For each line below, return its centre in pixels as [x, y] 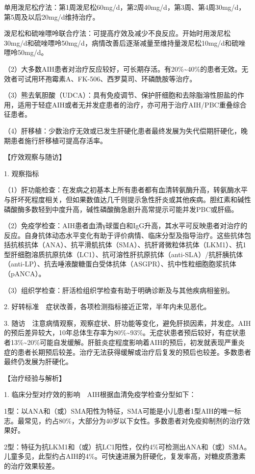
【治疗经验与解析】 [35, 378]
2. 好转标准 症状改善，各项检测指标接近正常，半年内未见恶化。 [107, 306]
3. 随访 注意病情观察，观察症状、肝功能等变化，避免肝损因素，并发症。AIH [127, 323]
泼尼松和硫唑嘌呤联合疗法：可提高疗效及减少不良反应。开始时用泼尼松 [117, 33]
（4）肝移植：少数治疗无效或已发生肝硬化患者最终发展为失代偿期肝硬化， [122, 130]
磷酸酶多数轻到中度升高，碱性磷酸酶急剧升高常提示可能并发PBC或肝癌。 [121, 209]
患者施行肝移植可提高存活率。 [59, 140]
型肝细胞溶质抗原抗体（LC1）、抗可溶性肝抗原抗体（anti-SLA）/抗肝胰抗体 [124, 254]
